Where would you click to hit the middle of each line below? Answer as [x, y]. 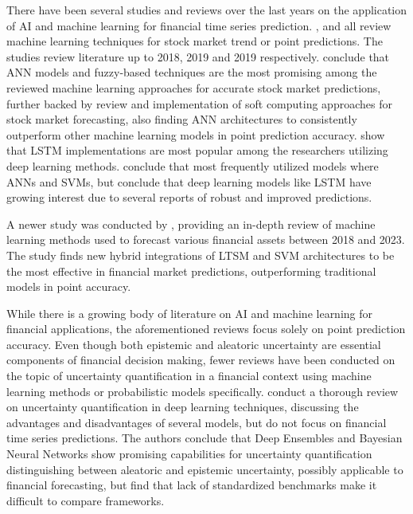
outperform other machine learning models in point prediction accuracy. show [196, 134]
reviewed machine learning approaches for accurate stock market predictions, [194, 87]
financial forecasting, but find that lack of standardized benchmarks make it [192, 485]
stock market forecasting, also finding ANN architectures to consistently [182, 119]
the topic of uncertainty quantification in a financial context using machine [189, 376]
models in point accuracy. [69, 286]
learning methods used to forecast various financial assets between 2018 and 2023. [206, 239]
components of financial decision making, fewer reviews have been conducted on [201, 360]
